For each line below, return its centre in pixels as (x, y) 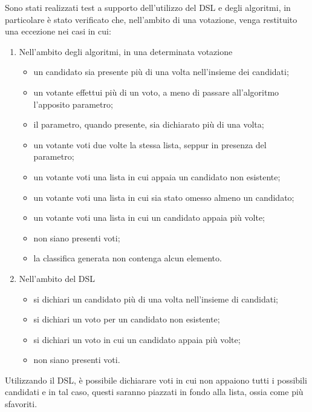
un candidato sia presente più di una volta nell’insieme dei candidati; (161, 72)
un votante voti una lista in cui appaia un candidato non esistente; (157, 176)
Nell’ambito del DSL (57, 278)
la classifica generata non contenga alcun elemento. (128, 258)
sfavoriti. (21, 404)
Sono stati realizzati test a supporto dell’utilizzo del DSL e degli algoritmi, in (148, 7)
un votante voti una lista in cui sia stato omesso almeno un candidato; (164, 197)
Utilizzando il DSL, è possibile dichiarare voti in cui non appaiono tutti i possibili (156, 380)
